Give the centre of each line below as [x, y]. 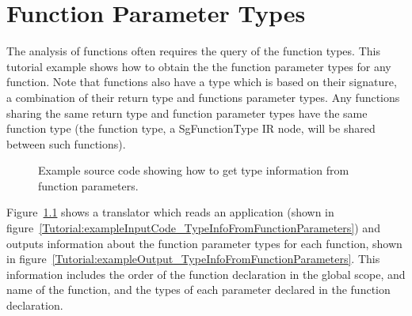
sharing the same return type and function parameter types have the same [187, 113]
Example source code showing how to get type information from [194, 170]
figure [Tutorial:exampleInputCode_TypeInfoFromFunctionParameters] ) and [193, 228]
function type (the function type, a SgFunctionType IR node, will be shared [191, 128]
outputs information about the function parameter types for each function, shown [204, 243]
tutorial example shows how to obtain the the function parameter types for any [199, 66]
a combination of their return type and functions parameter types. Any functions [203, 97]
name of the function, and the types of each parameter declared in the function [198, 290]
